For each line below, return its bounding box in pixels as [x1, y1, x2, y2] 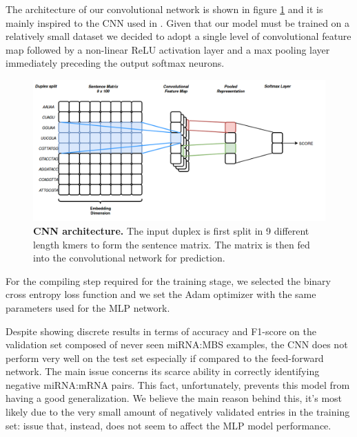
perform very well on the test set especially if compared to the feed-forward [6, 350, 324, 365]
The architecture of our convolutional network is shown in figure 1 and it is [6, 2, 323, 16]
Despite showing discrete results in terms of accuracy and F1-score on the [6, 323, 317, 338]
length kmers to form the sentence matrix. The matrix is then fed [33, 237, 310, 251]
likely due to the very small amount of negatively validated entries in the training [6, 405, 350, 419]
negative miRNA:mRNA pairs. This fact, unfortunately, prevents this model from [6, 377, 350, 392]
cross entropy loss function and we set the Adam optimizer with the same [6, 287, 316, 301]
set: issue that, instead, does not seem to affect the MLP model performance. [6, 418, 331, 432]
